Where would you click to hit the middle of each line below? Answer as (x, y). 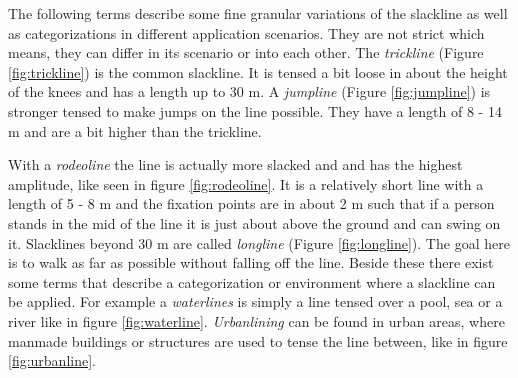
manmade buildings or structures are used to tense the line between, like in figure (258, 340)
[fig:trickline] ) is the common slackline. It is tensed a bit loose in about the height (258, 71)
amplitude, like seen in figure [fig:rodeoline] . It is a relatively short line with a (246, 183)
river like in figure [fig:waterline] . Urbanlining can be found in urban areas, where (256, 320)
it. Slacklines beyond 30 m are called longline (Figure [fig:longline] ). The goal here (259, 242)
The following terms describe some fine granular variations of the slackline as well (258, 13)
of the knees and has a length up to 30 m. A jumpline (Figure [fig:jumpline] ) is (249, 91)
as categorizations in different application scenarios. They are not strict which (246, 32)
